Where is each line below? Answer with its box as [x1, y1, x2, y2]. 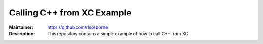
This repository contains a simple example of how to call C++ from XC [47, 30, 188, 36]
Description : [9, 30, 35, 36]
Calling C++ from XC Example [9, 7, 131, 18]
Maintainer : [9, 24, 34, 30]
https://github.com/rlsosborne [47, 24, 108, 30]
